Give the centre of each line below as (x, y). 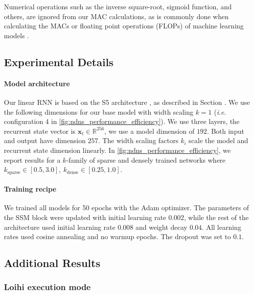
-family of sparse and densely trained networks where (146, 159)
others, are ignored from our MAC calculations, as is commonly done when (116, 16)
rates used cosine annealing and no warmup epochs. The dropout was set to (117, 236)
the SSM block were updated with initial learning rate (85, 217)
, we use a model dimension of (150, 131)
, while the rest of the (216, 217)
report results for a (32, 159)
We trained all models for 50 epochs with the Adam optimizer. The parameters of (127, 208)
